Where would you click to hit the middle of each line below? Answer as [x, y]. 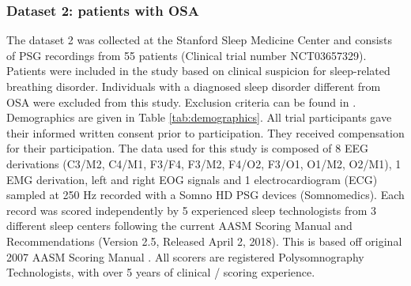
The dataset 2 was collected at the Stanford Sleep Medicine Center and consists [200, 40]
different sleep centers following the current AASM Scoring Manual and [179, 226]
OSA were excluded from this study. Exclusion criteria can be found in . [181, 102]
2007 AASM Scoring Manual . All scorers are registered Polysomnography [185, 256]
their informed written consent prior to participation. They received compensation [205, 132]
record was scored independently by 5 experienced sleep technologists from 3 [191, 210]
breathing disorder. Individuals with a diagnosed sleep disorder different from [194, 86]
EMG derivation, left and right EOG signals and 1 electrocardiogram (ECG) [192, 179]
